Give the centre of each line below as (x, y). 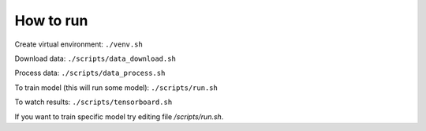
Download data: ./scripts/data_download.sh (95, 58)
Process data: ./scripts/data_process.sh (90, 73)
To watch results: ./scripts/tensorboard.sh (93, 102)
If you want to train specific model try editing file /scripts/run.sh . (119, 116)
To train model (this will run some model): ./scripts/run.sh (116, 88)
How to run (51, 21)
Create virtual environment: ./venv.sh (79, 44)
